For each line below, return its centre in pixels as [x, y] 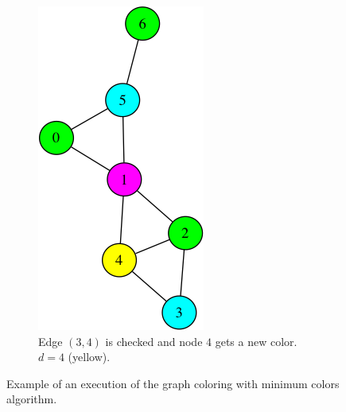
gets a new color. [256, 341]
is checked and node [154, 341]
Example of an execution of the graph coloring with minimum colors [173, 383]
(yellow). [89, 357]
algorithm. [32, 399]
